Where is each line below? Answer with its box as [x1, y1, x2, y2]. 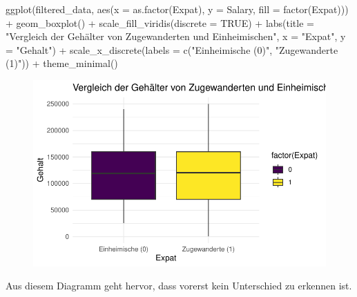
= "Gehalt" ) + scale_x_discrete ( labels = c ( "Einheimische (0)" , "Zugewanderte [6, 42, 338, 57]
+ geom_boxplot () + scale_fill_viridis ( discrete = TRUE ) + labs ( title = [6, 15, 314, 30]
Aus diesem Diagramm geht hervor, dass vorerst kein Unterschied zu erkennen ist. [6, 278, 352, 293]
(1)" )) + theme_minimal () [6, 56, 118, 70]
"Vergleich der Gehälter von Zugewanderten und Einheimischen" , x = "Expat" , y [6, 29, 346, 44]
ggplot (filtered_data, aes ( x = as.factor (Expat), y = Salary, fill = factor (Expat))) [6, 2, 349, 16]
